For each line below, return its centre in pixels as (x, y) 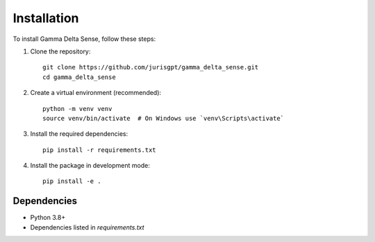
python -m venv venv (77, 109)
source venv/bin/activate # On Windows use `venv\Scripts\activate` (164, 118)
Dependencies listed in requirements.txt (87, 227)
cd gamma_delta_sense (79, 77)
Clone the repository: (60, 51)
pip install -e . (72, 181)
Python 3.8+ (48, 218)
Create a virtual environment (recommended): (96, 93)
